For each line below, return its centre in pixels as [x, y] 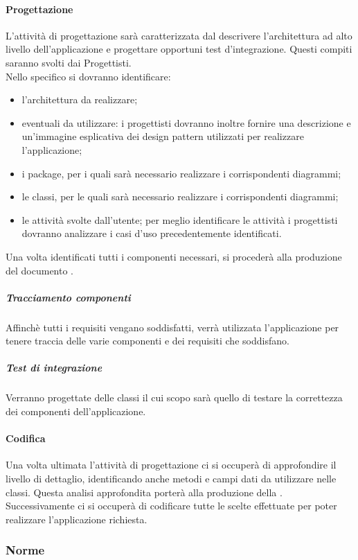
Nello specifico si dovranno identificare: [88, 76]
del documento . [39, 270]
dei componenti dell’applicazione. [76, 411]
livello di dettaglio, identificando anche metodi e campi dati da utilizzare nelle [171, 478]
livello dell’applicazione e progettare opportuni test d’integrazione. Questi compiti [179, 49]
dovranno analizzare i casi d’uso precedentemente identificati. [152, 233]
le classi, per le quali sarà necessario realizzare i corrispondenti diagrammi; [180, 196]
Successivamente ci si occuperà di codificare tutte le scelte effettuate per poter [171, 506]
